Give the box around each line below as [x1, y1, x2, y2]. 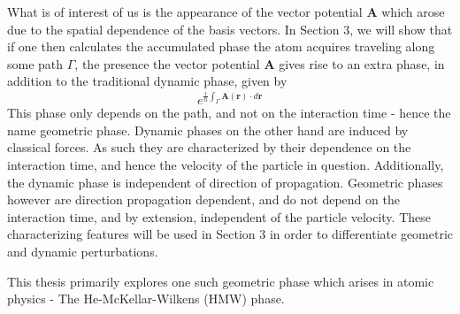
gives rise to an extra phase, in [279, 54, 445, 73]
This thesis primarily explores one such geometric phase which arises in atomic [7, 272, 434, 290]
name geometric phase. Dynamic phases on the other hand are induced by [7, 120, 409, 139]
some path [7, 54, 64, 73]
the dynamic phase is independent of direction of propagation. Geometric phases [7, 172, 443, 191]
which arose [381, 3, 445, 20]
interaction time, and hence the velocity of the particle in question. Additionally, [7, 156, 444, 174]
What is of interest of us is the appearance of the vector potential [7, 3, 363, 20]
